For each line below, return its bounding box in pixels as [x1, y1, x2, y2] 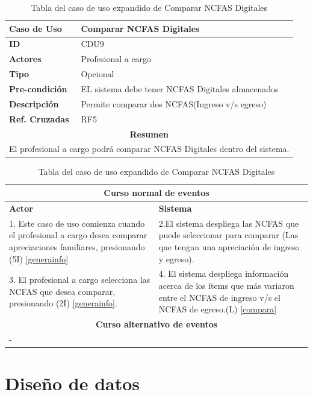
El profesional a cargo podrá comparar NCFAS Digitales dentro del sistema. [9, 142, 290, 155]
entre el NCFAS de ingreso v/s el [158, 291, 280, 303]
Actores [9, 52, 42, 65]
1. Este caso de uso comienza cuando [9, 216, 145, 229]
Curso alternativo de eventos [95, 317, 218, 330]
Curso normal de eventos [104, 186, 209, 199]
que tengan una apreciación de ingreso [158, 240, 300, 253]
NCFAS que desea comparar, [9, 285, 116, 297]
